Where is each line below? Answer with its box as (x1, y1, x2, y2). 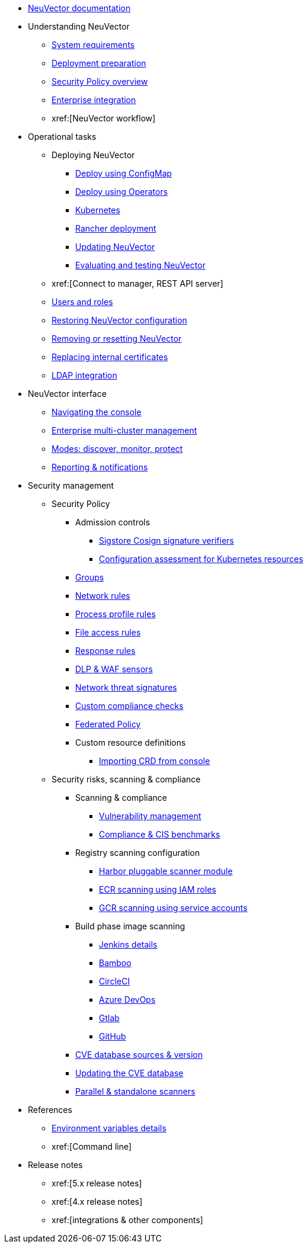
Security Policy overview (52, 76, 148, 86)
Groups (75, 572, 104, 582)
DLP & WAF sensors (75, 664, 153, 674)
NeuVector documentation (28, 3, 131, 13)
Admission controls (75, 517, 150, 527)
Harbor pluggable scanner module (99, 866, 233, 876)
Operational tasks (28, 131, 97, 142)
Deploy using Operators (75, 187, 168, 197)
